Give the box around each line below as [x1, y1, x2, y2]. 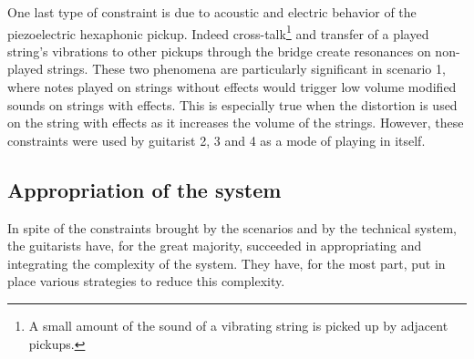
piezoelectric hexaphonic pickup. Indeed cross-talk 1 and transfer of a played [7, 21, 429, 43]
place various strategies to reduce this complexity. [7, 272, 285, 291]
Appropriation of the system [7, 175, 282, 203]
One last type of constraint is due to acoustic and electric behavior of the [7, 3, 417, 21]
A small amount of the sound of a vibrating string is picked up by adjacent [28, 315, 448, 334]
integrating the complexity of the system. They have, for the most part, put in [7, 253, 446, 272]
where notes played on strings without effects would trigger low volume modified [7, 77, 457, 97]
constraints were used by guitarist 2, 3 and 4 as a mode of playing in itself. [7, 130, 426, 149]
